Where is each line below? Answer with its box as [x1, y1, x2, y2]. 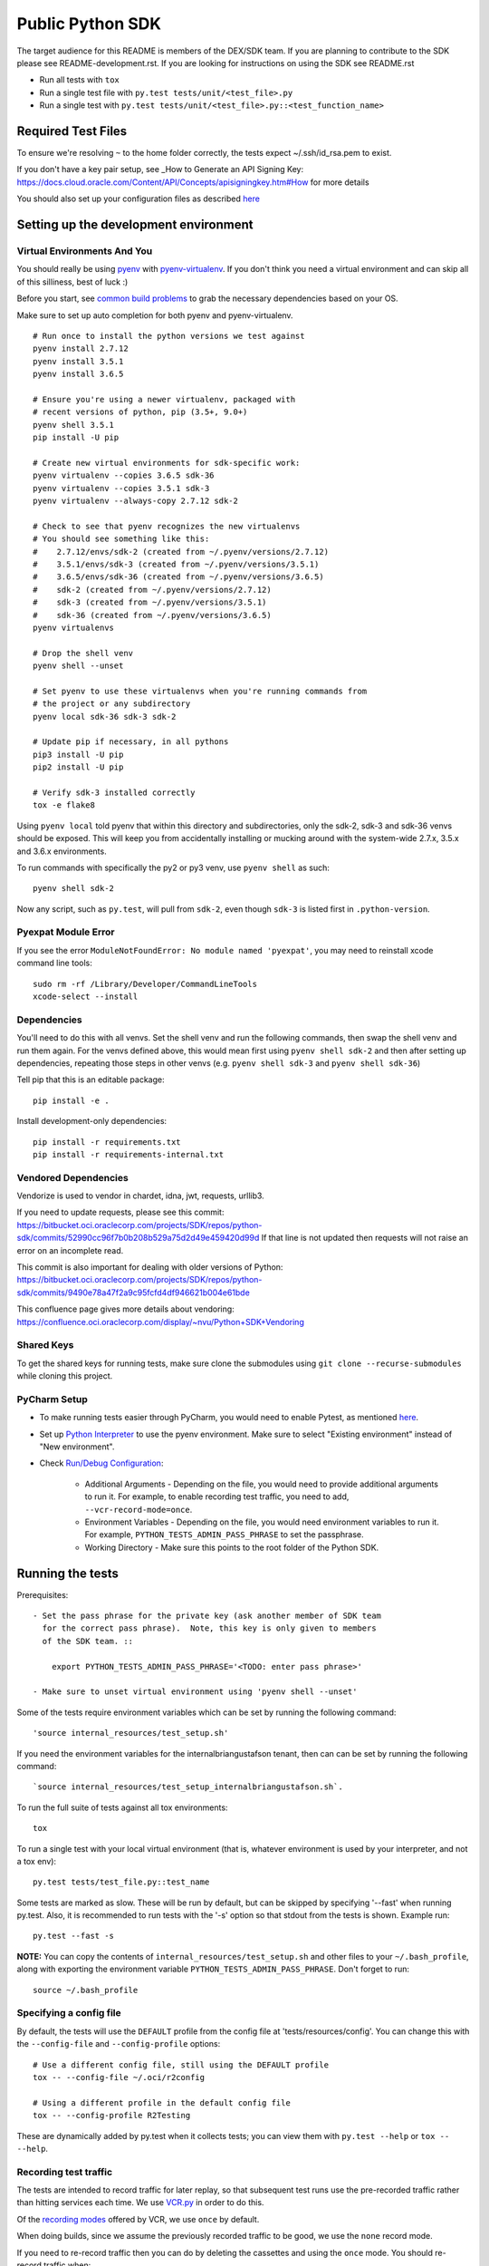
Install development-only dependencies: [16, 1116, 168, 1127]
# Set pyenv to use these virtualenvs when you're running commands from [33, 685, 368, 696]
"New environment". [39, 1441, 115, 1452]
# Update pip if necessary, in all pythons [33, 737, 229, 747]
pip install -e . [33, 1095, 110, 1106]
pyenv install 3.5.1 [33, 356, 124, 366]
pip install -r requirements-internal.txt [33, 1149, 225, 1159]
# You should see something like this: [33, 534, 210, 544]
